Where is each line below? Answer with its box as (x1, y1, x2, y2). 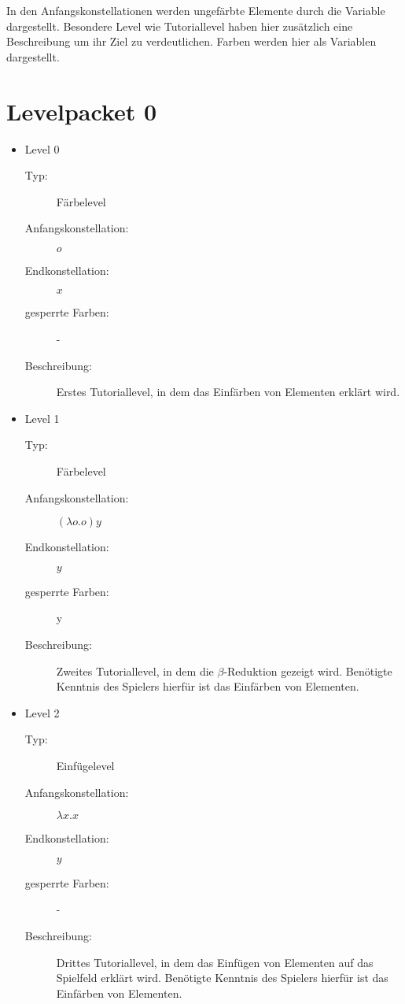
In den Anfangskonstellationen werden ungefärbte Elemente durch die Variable (6, 2, 385, 18)
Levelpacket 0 (6, 94, 157, 127)
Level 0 (24, 140, 60, 157)
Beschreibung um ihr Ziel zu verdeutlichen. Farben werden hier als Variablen (6, 33, 377, 50)
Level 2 (24, 704, 60, 721)
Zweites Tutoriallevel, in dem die (56, 662, 214, 679)
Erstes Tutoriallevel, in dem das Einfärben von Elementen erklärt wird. (56, 383, 400, 400)
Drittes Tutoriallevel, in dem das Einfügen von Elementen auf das (56, 954, 374, 970)
